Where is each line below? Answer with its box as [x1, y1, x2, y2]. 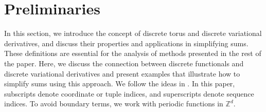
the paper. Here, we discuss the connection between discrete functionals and [4, 58, 244, 68]
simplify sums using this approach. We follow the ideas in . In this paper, [4, 78, 235, 89]
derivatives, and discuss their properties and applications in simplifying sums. [4, 38, 249, 48]
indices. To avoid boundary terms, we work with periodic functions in [4, 98, 223, 109]
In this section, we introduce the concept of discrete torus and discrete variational [4, 28, 262, 39]
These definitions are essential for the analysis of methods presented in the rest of [4, 48, 261, 59]
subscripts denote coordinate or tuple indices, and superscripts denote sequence [4, 88, 254, 99]
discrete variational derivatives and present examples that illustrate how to [4, 68, 240, 79]
